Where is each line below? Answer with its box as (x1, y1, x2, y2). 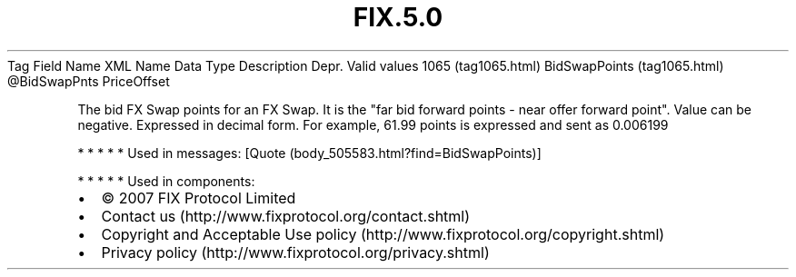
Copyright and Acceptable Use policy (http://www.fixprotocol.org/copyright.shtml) (101, 224, 665, 243)
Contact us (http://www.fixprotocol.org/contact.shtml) (101, 206, 471, 225)
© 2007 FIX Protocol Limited (101, 188, 296, 207)
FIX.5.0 (353, 2, 443, 33)
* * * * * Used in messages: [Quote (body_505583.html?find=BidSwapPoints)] (77, 144, 542, 161)
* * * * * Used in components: (77, 173, 255, 189)
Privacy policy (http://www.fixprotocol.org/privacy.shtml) (101, 242, 490, 262)
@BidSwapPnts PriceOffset (7, 73, 170, 89)
